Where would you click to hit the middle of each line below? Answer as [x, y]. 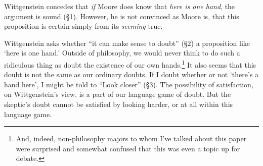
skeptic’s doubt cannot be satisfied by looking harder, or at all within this [119, 104]
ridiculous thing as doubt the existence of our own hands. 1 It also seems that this [130, 64]
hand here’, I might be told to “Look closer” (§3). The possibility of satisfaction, [129, 84]
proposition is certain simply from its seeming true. [83, 26]
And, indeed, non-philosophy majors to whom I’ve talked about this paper [131, 139]
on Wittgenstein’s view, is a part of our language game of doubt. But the [118, 94]
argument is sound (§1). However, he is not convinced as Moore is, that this [122, 16]
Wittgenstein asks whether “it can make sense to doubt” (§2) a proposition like [127, 43]
